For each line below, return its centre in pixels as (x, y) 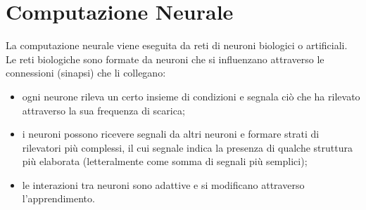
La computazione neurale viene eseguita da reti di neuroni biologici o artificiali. (177, 45)
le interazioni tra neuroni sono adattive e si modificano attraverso (163, 184)
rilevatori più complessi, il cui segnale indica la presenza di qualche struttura (187, 147)
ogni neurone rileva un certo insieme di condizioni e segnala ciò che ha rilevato (191, 96)
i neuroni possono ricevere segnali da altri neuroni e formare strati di (171, 134)
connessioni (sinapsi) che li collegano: (86, 73)
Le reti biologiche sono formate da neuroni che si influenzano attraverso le (165, 59)
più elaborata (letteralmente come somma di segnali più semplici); (165, 161)
